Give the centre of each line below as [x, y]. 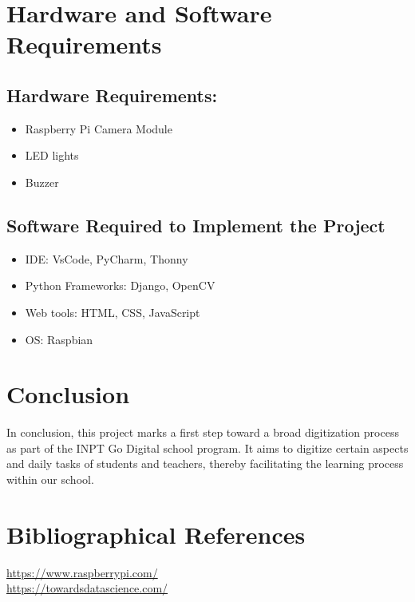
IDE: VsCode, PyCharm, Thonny [107, 258]
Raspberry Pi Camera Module [99, 128]
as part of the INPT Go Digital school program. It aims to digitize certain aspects [207, 448]
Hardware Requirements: [112, 95]
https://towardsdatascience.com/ [87, 588]
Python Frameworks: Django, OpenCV [120, 285]
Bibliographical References [156, 534]
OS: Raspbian [59, 339]
